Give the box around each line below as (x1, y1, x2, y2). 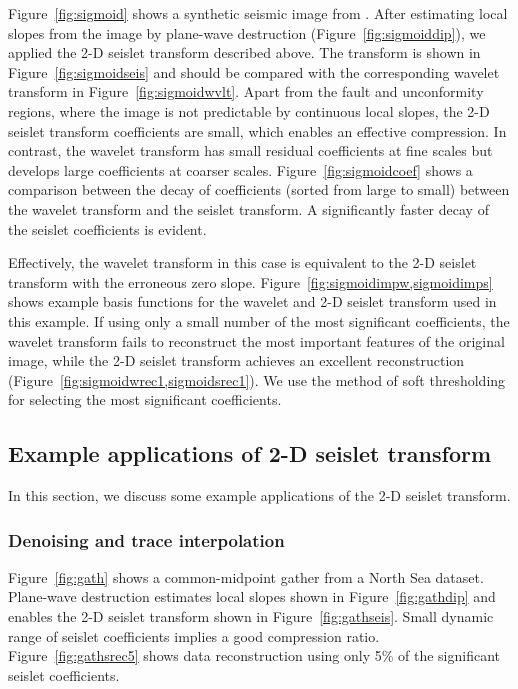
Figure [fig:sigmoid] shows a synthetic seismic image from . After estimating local (8, 3, 508, 23)
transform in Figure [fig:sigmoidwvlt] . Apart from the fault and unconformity (8, 81, 484, 102)
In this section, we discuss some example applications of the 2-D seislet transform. (8, 485, 511, 506)
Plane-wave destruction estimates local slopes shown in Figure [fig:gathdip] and (8, 586, 496, 607)
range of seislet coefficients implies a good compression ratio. (8, 625, 380, 646)
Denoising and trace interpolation (8, 527, 285, 552)
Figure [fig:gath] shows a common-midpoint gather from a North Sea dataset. (8, 566, 484, 587)
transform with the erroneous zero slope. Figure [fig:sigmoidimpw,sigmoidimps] (8, 271, 493, 292)
